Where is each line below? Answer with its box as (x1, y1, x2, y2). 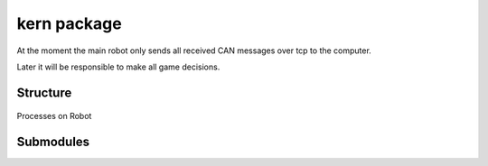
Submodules (16, 134, 90, 150)
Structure (16, 85, 72, 100)
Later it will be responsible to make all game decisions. (16, 61, 221, 72)
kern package (16, 14, 122, 33)
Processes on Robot (16, 111, 92, 122)
